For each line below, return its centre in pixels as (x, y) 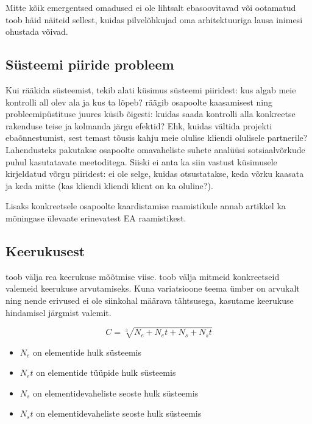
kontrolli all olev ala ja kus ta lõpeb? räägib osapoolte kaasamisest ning (139, 102)
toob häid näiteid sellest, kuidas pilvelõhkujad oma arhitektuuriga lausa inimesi (154, 19)
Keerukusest (45, 250)
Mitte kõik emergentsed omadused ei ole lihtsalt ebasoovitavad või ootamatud (151, 7)
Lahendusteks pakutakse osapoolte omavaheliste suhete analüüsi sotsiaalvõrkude (155, 149)
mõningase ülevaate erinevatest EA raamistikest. (96, 217)
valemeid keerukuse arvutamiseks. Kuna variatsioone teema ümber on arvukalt (153, 288)
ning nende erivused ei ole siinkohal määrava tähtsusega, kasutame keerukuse (150, 300)
